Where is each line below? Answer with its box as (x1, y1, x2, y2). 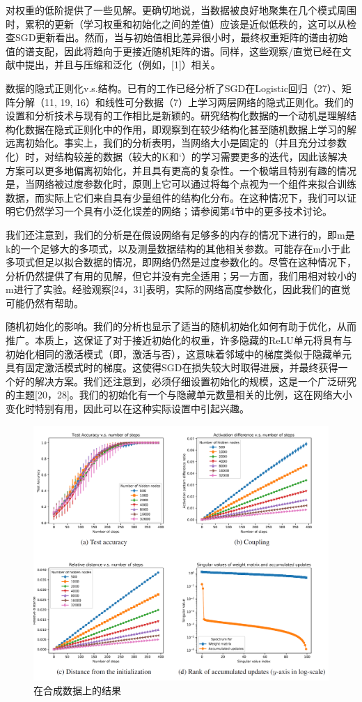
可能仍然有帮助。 (6, 295, 84, 310)
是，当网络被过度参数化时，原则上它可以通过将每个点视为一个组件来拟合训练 (6, 177, 356, 191)
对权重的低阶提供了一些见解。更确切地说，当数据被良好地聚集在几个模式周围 (6, 3, 356, 17)
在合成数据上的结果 (33, 682, 121, 697)
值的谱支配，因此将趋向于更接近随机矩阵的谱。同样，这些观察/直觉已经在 (6, 43, 342, 58)
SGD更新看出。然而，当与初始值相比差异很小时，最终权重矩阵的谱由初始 (15, 30, 348, 45)
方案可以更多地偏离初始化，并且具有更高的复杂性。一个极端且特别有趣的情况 (6, 163, 356, 177)
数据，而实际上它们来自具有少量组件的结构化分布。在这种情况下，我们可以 (6, 190, 347, 204)
